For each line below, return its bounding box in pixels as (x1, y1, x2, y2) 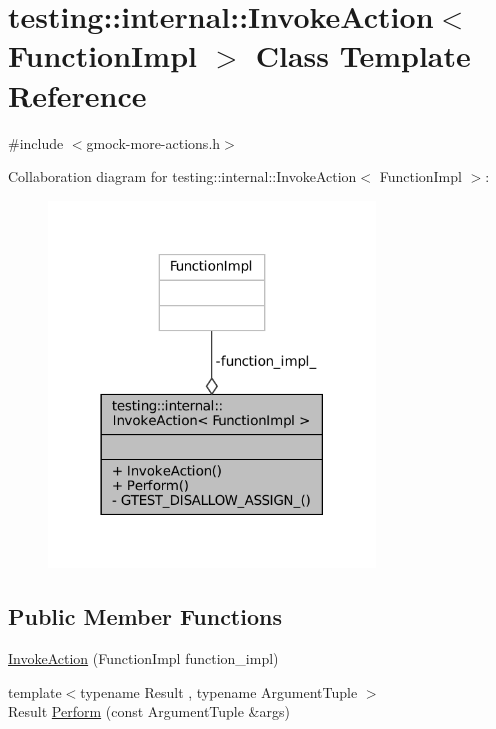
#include (8, 132, 64, 153)
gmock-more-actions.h (86, 132, 221, 153)
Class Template (255, 35, 471, 76)
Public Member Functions (8, 601, 282, 632)
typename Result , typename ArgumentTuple (80, 681, 358, 702)
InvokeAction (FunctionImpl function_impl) (8, 648, 279, 669)
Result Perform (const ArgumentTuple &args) (8, 701, 290, 722)
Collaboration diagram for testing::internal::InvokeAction (8, 166, 357, 187)
